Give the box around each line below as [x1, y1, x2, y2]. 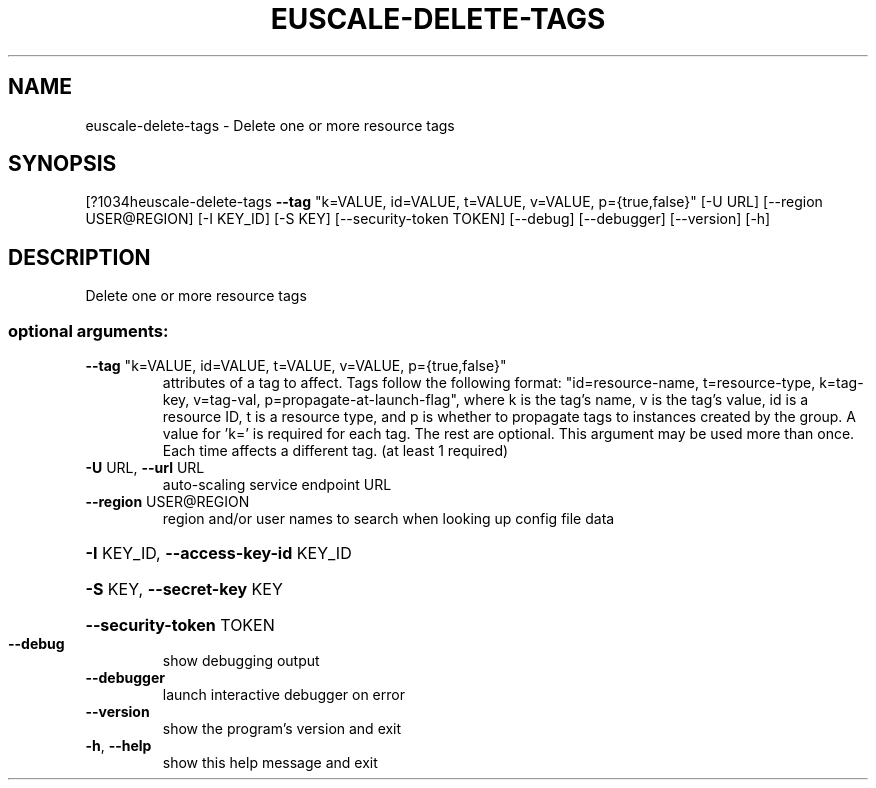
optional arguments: [8, 320, 169, 341]
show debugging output [162, 652, 320, 670]
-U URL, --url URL [85, 459, 205, 477]
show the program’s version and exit [162, 720, 402, 738]
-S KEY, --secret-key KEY [85, 579, 283, 600]
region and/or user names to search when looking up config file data [162, 510, 615, 528]
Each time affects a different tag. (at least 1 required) [162, 442, 509, 460]
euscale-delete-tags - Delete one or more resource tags [85, 116, 455, 134]
